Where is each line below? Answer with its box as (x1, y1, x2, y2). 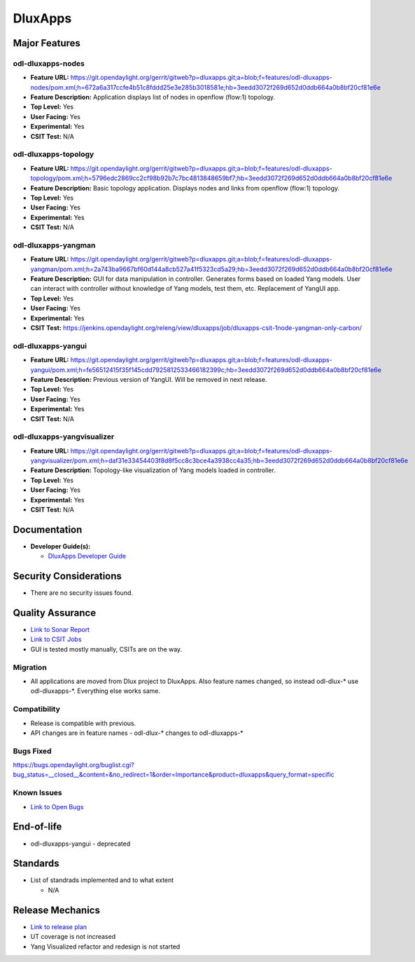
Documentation (13, 523, 83, 535)
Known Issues (13, 788, 62, 798)
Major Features (13, 37, 80, 49)
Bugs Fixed (13, 746, 52, 756)
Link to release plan (30, 922, 87, 931)
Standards (13, 858, 59, 870)
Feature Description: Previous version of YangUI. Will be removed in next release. (30, 375, 267, 383)
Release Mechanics (13, 904, 101, 916)
